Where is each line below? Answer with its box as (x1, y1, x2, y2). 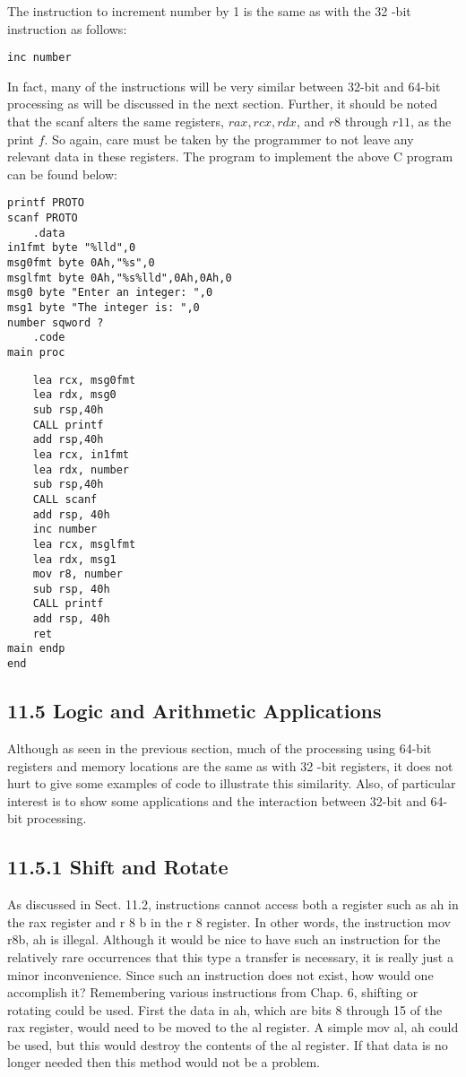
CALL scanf (32, 492, 98, 506)
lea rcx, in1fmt (32, 447, 130, 461)
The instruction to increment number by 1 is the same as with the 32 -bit (7, 2, 411, 20)
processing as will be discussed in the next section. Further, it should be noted (7, 94, 438, 113)
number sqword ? (7, 316, 104, 329)
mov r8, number (32, 568, 123, 581)
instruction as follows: (7, 19, 127, 38)
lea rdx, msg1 (32, 552, 116, 566)
